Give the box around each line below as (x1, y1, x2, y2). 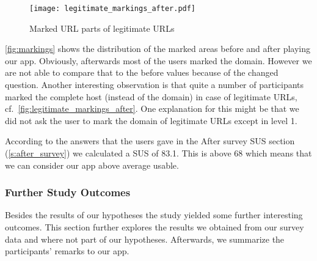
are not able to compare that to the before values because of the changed (5, 66, 279, 79)
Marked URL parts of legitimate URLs (29, 21, 175, 34)
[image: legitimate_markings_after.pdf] (29, 4, 196, 13)
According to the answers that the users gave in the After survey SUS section (5, 134, 295, 147)
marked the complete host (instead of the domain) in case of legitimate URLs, (5, 90, 297, 103)
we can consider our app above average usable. (5, 158, 179, 171)
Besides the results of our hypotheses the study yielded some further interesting (5, 208, 303, 221)
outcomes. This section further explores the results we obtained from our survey (5, 221, 304, 233)
